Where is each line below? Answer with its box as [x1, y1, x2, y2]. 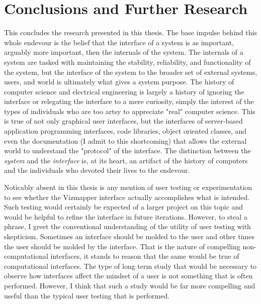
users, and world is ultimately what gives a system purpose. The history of [4, 76, 234, 87]
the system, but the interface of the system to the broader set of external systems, [4, 66, 257, 77]
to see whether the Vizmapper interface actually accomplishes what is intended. [4, 191, 250, 202]
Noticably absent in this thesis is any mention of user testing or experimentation [4, 182, 252, 192]
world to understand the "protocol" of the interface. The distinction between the [4, 145, 251, 156]
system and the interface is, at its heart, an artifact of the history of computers [4, 155, 248, 165]
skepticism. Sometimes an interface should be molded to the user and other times [4, 231, 254, 241]
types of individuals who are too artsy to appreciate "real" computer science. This [4, 106, 255, 116]
